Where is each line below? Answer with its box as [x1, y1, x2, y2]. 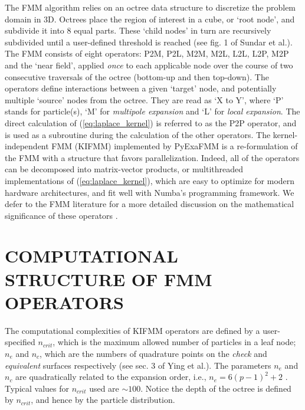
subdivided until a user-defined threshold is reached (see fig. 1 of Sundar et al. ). [5, 35, 293, 48]
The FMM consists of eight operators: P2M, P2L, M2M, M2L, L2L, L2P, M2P [5, 47, 289, 60]
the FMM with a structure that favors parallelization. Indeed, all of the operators [5, 151, 300, 163]
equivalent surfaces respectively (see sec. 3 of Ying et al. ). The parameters [5, 359, 271, 371]
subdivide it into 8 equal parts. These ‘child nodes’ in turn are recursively [5, 24, 271, 37]
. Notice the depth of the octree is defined [140, 382, 291, 394]
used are [89, 382, 119, 394]
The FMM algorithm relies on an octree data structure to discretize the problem [5, 1, 296, 13]
